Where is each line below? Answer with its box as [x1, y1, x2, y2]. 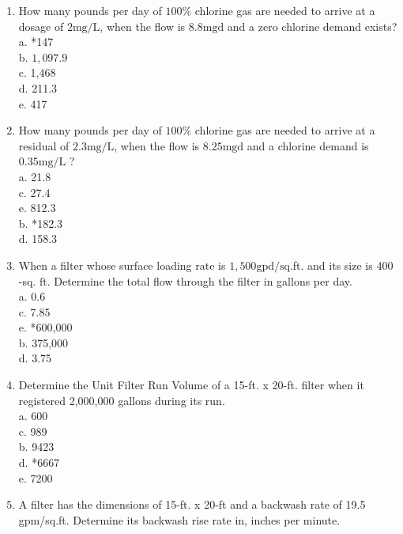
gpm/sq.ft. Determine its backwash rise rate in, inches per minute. [18, 511, 341, 528]
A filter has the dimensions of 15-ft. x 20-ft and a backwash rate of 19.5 [18, 496, 366, 513]
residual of [18, 137, 70, 153]
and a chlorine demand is [247, 137, 369, 153]
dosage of [18, 17, 64, 34]
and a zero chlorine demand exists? [227, 17, 397, 34]
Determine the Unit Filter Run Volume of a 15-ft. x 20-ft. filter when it [18, 377, 364, 393]
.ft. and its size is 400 [289, 256, 394, 273]
